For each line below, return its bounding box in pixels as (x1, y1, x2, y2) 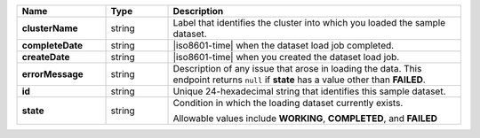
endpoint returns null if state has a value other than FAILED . (172, 73, 426, 86)
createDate (21, 51, 70, 63)
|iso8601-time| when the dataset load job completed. (172, 40, 395, 51)
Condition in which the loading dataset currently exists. (172, 97, 404, 109)
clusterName (21, 22, 79, 34)
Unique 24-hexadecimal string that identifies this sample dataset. (172, 85, 446, 97)
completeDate (21, 40, 84, 51)
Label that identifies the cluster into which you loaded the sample (172, 17, 446, 28)
